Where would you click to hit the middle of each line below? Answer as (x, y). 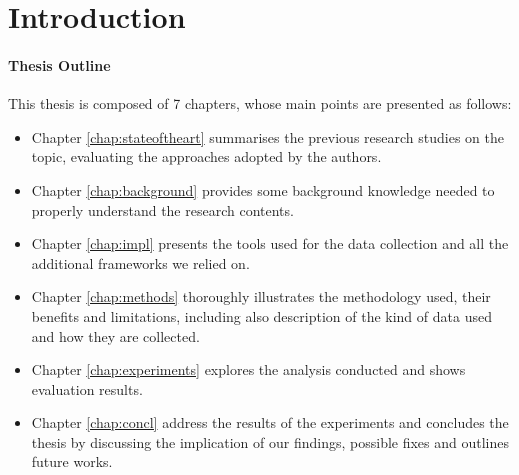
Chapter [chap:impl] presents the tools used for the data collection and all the (270, 243)
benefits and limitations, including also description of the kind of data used (261, 315)
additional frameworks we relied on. (140, 262)
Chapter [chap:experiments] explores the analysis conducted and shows (248, 369)
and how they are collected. (115, 335)
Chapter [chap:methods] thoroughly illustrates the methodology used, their (261, 296)
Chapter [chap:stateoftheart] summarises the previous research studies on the (267, 136)
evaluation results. (87, 388)
